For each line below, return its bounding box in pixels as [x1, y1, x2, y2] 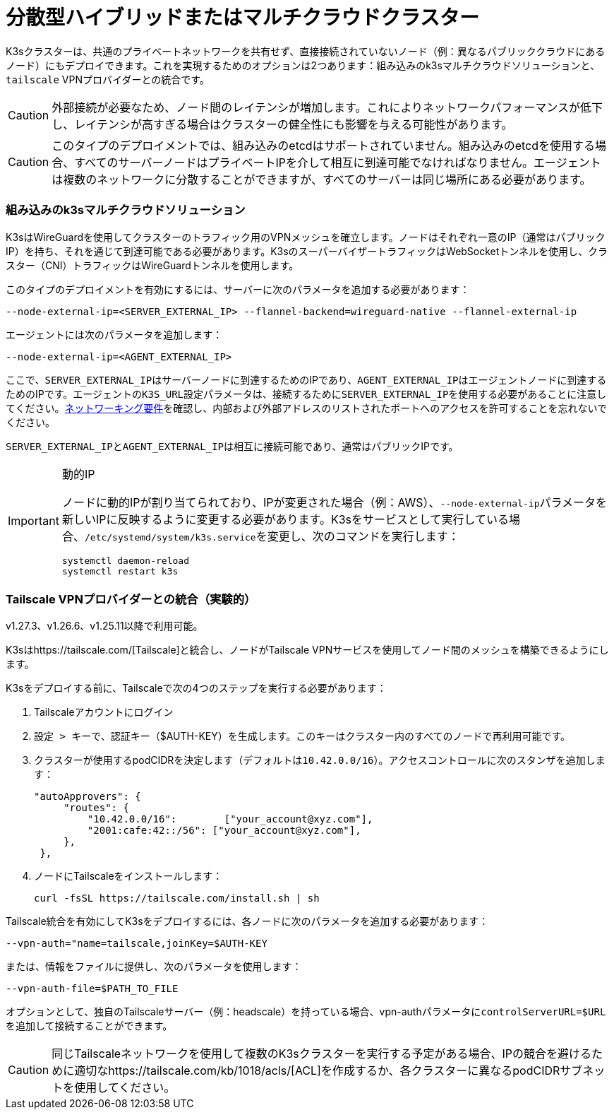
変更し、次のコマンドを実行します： [267, 529, 459, 543]
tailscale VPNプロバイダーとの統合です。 [6, 73, 210, 85]
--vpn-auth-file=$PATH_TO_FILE [6, 983, 179, 995]
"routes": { [64, 802, 129, 814]
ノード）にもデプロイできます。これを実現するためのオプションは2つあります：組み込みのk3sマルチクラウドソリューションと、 [6, 59, 601, 71]
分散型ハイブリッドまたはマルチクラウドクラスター [6, 6, 479, 30]
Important [8, 513, 59, 528]
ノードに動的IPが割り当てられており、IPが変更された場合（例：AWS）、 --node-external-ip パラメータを [61, 495, 607, 509]
